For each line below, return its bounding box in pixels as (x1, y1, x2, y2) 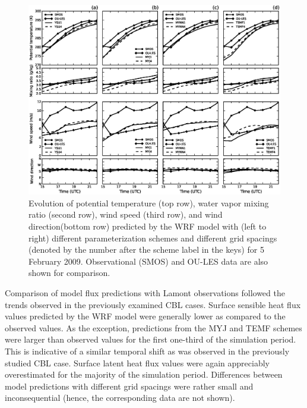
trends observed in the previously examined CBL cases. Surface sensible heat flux (5, 298, 301, 310)
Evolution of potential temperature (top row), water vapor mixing (29, 196, 269, 209)
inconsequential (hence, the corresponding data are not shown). (5, 391, 235, 404)
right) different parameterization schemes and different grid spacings (29, 231, 277, 244)
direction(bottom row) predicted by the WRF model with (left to (29, 220, 267, 233)
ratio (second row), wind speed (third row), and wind (29, 208, 223, 221)
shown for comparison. (29, 266, 110, 279)
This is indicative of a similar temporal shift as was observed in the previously (5, 344, 290, 357)
